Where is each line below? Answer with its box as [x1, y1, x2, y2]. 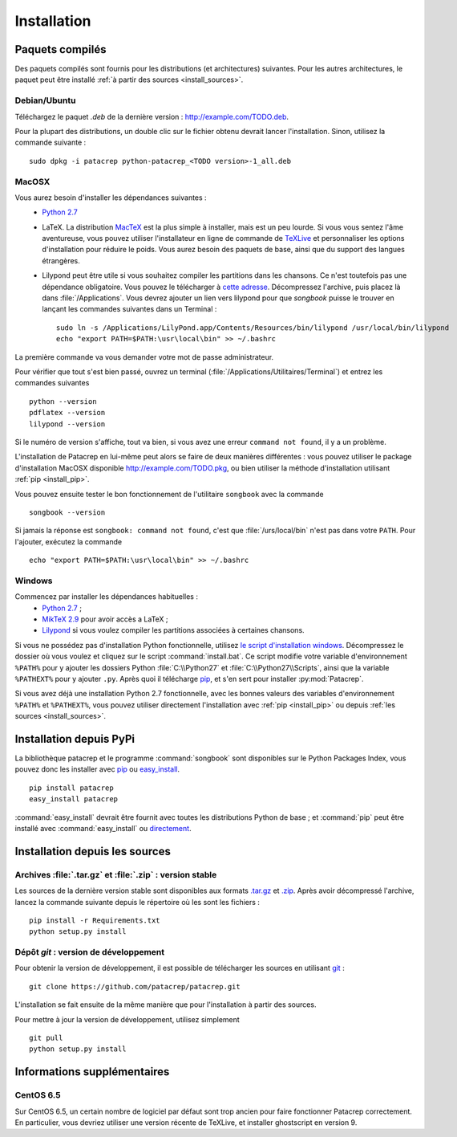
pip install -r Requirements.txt [29, 915, 160, 925]
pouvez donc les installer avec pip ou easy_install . [14, 764, 180, 774]
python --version [29, 397, 97, 405]
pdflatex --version [29, 408, 106, 418]
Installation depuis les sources [14, 844, 172, 858]
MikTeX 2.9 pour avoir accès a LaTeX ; [42, 614, 168, 624]
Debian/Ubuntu [14, 95, 76, 106]
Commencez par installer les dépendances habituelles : [14, 592, 198, 601]
